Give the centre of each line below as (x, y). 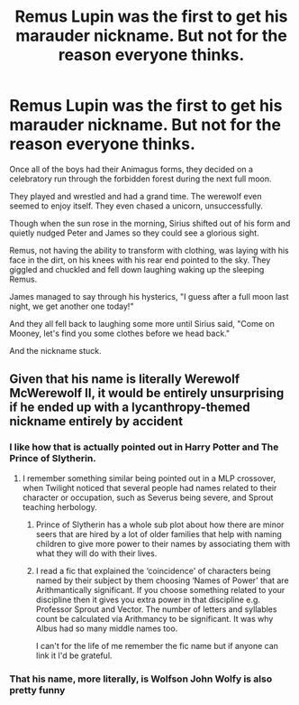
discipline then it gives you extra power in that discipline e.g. (148, 599)
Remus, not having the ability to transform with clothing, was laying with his (149, 250)
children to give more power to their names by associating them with (163, 543)
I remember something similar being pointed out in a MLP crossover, (149, 478)
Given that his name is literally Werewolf (125, 380)
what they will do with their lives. (96, 553)
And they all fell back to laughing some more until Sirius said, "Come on (142, 323)
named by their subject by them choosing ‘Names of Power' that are (163, 580)
